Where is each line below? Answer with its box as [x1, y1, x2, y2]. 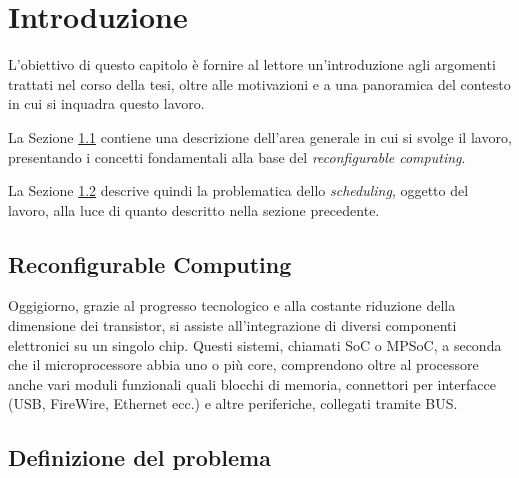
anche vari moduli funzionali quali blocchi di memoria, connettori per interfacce [8, 373, 496, 394]
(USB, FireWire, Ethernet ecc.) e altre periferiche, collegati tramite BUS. [8, 393, 458, 414]
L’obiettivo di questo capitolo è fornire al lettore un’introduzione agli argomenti [8, 54, 496, 75]
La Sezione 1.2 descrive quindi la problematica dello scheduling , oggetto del [8, 180, 469, 201]
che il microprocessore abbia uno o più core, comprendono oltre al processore [8, 354, 479, 375]
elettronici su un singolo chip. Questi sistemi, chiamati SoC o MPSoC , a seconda [8, 334, 502, 355]
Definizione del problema [8, 442, 271, 473]
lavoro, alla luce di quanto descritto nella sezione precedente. [8, 199, 380, 220]
